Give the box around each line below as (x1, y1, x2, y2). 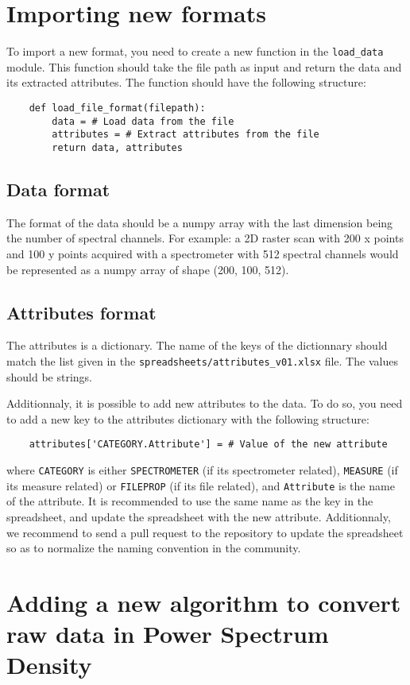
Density (6, 648, 92, 681)
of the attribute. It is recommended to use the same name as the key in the (6, 493, 373, 509)
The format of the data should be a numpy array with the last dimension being (6, 214, 393, 230)
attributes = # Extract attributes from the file (52, 129, 319, 141)
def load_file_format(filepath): (29, 102, 206, 114)
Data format (6, 176, 110, 201)
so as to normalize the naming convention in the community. (6, 540, 301, 556)
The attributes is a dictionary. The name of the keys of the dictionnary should (6, 337, 388, 354)
